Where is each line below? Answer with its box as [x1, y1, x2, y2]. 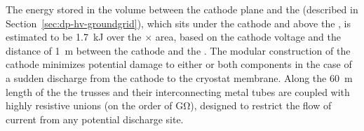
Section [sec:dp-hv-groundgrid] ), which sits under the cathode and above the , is [6, 15, 351, 30]
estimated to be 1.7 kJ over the [6, 29, 142, 44]
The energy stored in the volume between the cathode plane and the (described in [6, 2, 358, 16]
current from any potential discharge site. [6, 111, 184, 126]
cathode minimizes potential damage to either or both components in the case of [6, 57, 352, 71]
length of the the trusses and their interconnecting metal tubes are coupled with [6, 84, 350, 99]
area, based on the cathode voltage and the [155, 29, 341, 44]
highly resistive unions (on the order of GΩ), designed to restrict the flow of [6, 98, 332, 113]
